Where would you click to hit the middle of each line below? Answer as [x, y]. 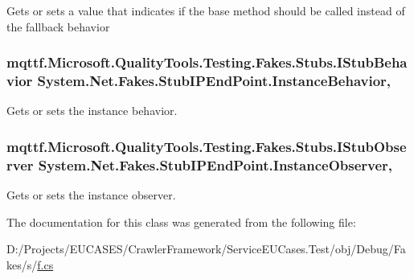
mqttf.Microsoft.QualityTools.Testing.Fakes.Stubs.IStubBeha [207, 62]
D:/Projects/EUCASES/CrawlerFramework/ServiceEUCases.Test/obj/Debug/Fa [206, 249]
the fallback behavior [58, 26]
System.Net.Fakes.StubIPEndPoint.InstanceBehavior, [214, 81]
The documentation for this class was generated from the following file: [181, 222]
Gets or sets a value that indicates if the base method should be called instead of [206, 10]
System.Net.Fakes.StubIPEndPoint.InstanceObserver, [215, 164]
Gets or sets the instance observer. [91, 195]
